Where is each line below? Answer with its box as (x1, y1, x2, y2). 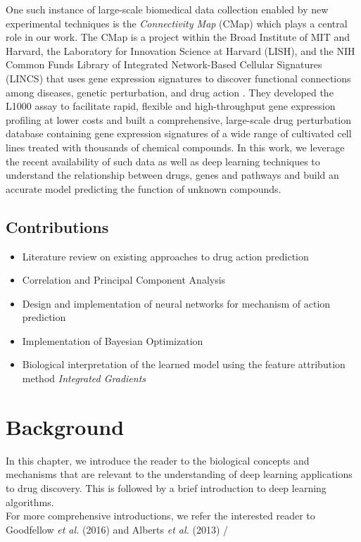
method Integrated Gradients (22, 371, 146, 386)
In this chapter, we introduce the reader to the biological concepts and (6, 453, 310, 467)
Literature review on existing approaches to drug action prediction (22, 248, 309, 263)
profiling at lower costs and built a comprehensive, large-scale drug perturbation (6, 112, 352, 127)
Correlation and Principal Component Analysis (22, 272, 226, 287)
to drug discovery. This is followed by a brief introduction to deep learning (6, 480, 327, 495)
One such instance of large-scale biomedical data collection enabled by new (6, 2, 329, 16)
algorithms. (6, 494, 54, 509)
